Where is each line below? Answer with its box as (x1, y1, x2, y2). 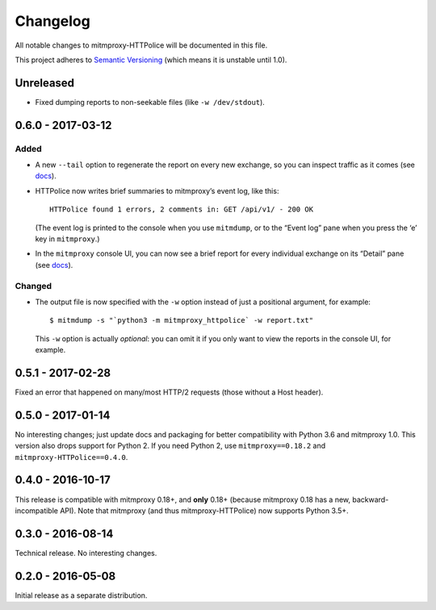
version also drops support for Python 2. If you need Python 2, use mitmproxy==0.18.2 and (15, 441, 326, 451)
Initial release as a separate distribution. (15, 590, 148, 600)
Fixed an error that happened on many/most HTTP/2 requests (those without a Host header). (15, 387, 324, 397)
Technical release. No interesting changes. (15, 548, 157, 558)
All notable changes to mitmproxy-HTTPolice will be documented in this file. (15, 40, 268, 50)
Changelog (15, 12, 90, 30)
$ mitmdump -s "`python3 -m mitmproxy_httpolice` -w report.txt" (49, 315, 314, 325)
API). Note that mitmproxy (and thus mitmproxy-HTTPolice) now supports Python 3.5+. (59, 505, 349, 516)
